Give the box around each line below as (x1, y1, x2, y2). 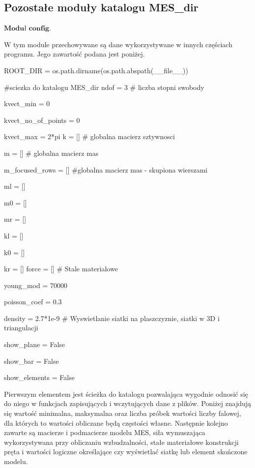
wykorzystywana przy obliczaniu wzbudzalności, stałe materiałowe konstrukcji (4, 437, 239, 447)
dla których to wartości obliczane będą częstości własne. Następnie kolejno (4, 417, 228, 428)
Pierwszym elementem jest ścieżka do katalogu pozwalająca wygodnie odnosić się (4, 388, 248, 399)
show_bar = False (4, 355, 59, 366)
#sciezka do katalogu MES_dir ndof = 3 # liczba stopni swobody (4, 82, 204, 92)
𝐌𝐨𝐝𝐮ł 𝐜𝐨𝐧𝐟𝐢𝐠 (4, 25, 50, 32)
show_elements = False (4, 372, 75, 382)
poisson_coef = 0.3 (4, 296, 62, 307)
